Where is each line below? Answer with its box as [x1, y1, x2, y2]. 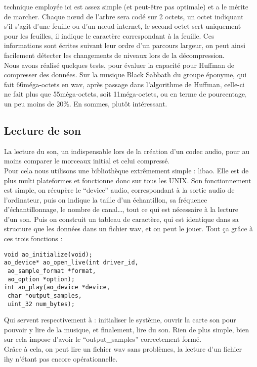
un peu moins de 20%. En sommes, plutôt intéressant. [4, 98, 167, 108]
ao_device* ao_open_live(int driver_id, [4, 259, 139, 266]
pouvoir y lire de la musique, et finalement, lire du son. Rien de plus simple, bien [4, 324, 249, 334]
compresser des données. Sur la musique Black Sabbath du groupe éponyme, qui [4, 69, 247, 80]
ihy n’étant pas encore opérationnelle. [4, 353, 118, 364]
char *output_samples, [7, 292, 82, 299]
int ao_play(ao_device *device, [4, 284, 110, 291]
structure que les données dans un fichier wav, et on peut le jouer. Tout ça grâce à [4, 223, 253, 234]
